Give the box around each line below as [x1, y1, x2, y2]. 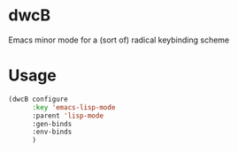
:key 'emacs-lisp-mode [31, 103, 116, 111]
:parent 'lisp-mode [31, 111, 104, 120]
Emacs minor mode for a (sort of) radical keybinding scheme [8, 34, 230, 45]
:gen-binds [31, 119, 73, 128]
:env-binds [31, 127, 73, 137]
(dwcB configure [8, 95, 68, 103]
